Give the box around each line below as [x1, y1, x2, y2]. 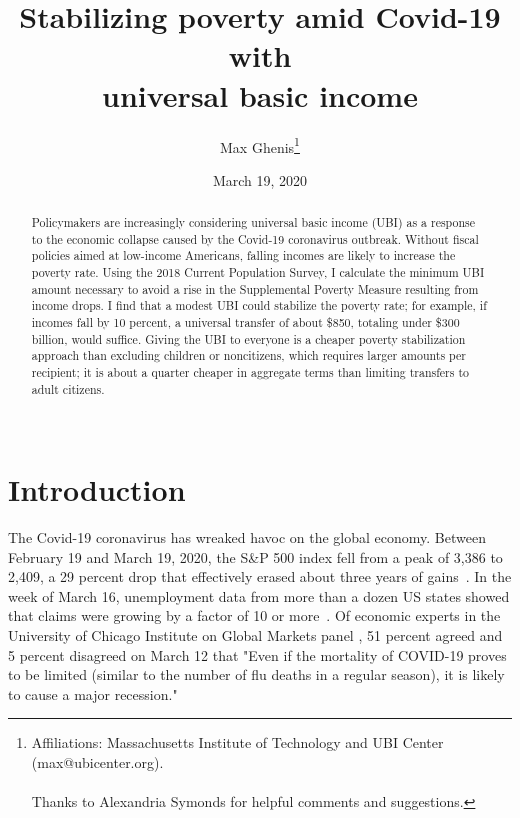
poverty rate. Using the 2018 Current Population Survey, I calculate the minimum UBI [31, 264, 485, 281]
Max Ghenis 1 [220, 133, 300, 157]
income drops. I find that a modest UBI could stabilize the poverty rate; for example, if [31, 297, 487, 314]
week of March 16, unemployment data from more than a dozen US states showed [8, 585, 510, 606]
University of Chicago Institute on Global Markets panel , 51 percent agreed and [8, 624, 503, 645]
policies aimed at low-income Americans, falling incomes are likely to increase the [31, 247, 456, 264]
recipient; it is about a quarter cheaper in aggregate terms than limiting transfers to [31, 364, 469, 381]
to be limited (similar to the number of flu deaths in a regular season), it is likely [8, 664, 505, 685]
